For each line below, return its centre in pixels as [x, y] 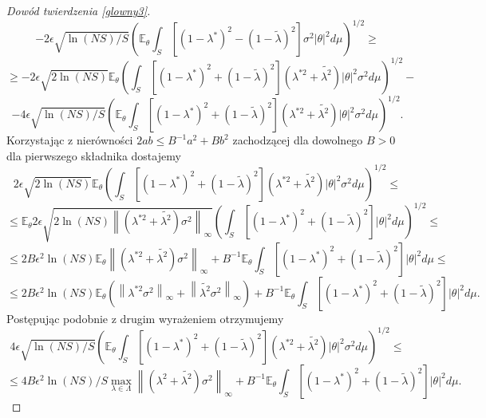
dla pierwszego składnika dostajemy [94, 155]
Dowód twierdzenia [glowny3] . [79, 10]
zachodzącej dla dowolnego [298, 140]
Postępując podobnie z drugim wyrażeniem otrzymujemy [145, 318]
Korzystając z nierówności [70, 140]
